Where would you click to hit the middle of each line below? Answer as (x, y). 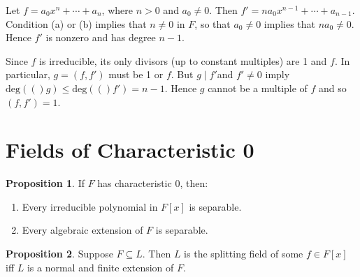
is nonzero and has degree (101, 37)
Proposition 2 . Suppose (59, 254)
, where (117, 10)
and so (333, 88)
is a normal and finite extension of (100, 267)
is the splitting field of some (244, 254)
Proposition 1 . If (45, 183)
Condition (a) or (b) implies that (76, 23)
